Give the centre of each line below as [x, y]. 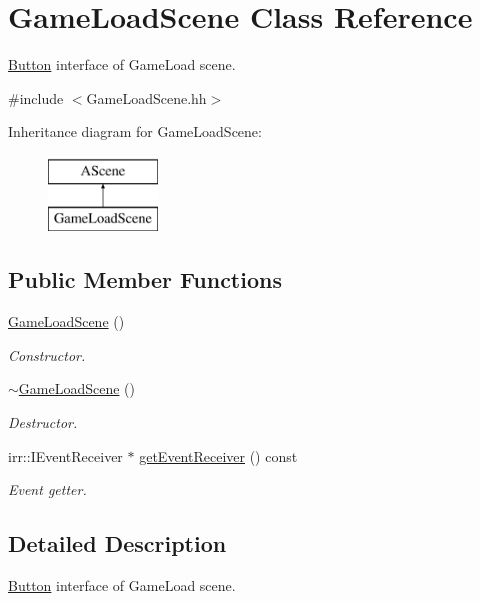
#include [36, 97]
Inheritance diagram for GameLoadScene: [135, 131]
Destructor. [43, 422]
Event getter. [47, 489]
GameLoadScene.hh [146, 97]
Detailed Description [117, 543]
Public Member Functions [145, 279]
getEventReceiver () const [218, 455]
